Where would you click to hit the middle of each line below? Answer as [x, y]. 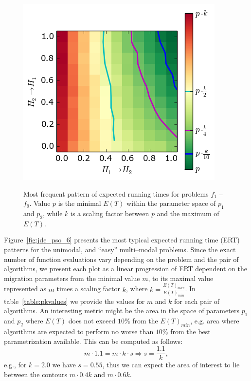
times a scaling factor [89, 289]
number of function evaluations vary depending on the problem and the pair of [121, 259]
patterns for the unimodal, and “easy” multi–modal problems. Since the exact [120, 249]
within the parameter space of [171, 203]
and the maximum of [188, 213]
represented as [25, 289]
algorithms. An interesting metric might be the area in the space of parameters [122, 311]
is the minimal [80, 203]
